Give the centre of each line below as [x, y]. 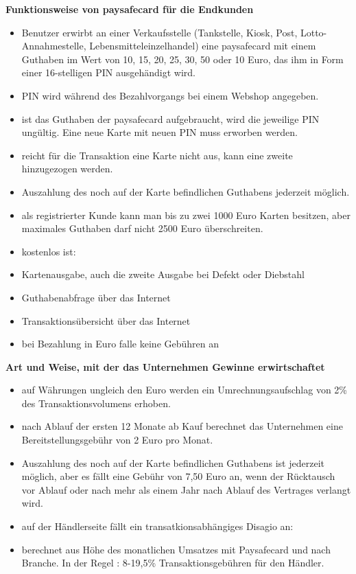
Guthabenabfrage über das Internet [96, 297]
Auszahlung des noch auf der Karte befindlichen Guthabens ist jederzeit [173, 462]
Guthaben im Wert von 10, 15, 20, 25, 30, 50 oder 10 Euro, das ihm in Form [182, 59]
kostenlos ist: [49, 251]
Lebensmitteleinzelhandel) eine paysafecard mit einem [203, 46]
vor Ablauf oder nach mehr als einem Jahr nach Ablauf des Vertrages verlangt [186, 489]
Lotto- [313, 32]
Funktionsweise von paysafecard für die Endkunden [130, 9]
